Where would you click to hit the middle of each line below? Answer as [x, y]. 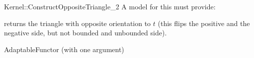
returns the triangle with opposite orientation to [78, 23]
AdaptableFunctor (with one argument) [64, 49]
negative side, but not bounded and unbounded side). [85, 33]
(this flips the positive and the [204, 23]
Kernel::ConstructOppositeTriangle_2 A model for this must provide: [110, 6]
